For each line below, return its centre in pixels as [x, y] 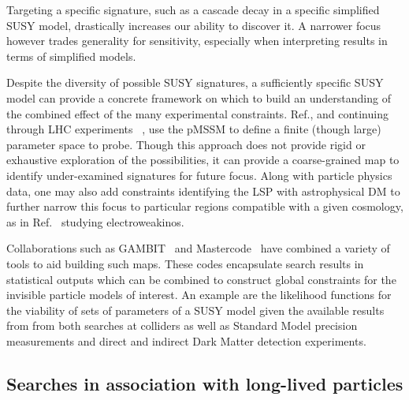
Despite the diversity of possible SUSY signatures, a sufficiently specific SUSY [195, 82]
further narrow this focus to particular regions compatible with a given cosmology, [205, 206]
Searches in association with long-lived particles [205, 383]
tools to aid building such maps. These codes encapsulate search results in [185, 263]
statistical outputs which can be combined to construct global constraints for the [201, 279]
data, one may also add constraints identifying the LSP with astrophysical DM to [203, 191]
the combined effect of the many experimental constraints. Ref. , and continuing [197, 113]
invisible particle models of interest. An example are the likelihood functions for [199, 295]
